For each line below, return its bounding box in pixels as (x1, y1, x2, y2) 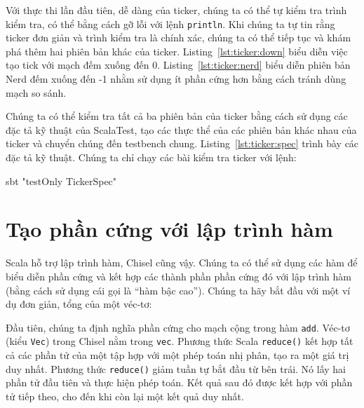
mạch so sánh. (6, 85, 67, 100)
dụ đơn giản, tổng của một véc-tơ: (6, 297, 152, 311)
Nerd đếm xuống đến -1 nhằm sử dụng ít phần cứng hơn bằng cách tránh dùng (6, 72, 346, 86)
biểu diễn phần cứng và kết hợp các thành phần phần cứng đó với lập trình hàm (6, 268, 351, 283)
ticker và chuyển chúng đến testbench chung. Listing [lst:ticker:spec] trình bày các (6, 136, 359, 151)
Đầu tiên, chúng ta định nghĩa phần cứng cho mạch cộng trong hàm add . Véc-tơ (6, 320, 350, 334)
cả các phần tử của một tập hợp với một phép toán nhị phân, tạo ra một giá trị (6, 348, 349, 362)
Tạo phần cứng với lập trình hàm (6, 215, 333, 243)
